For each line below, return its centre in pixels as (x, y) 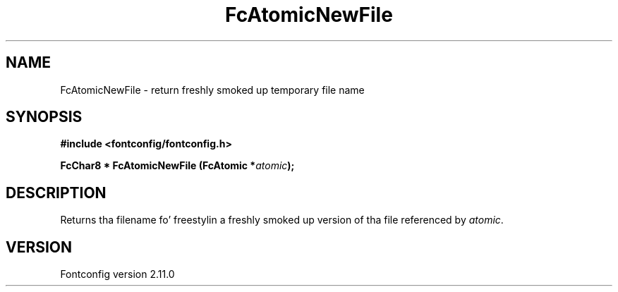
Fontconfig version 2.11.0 (117, 274)
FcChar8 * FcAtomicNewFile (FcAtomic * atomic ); (177, 166)
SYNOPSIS (44, 117)
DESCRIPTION (56, 193)
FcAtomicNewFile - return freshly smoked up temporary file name (212, 90)
